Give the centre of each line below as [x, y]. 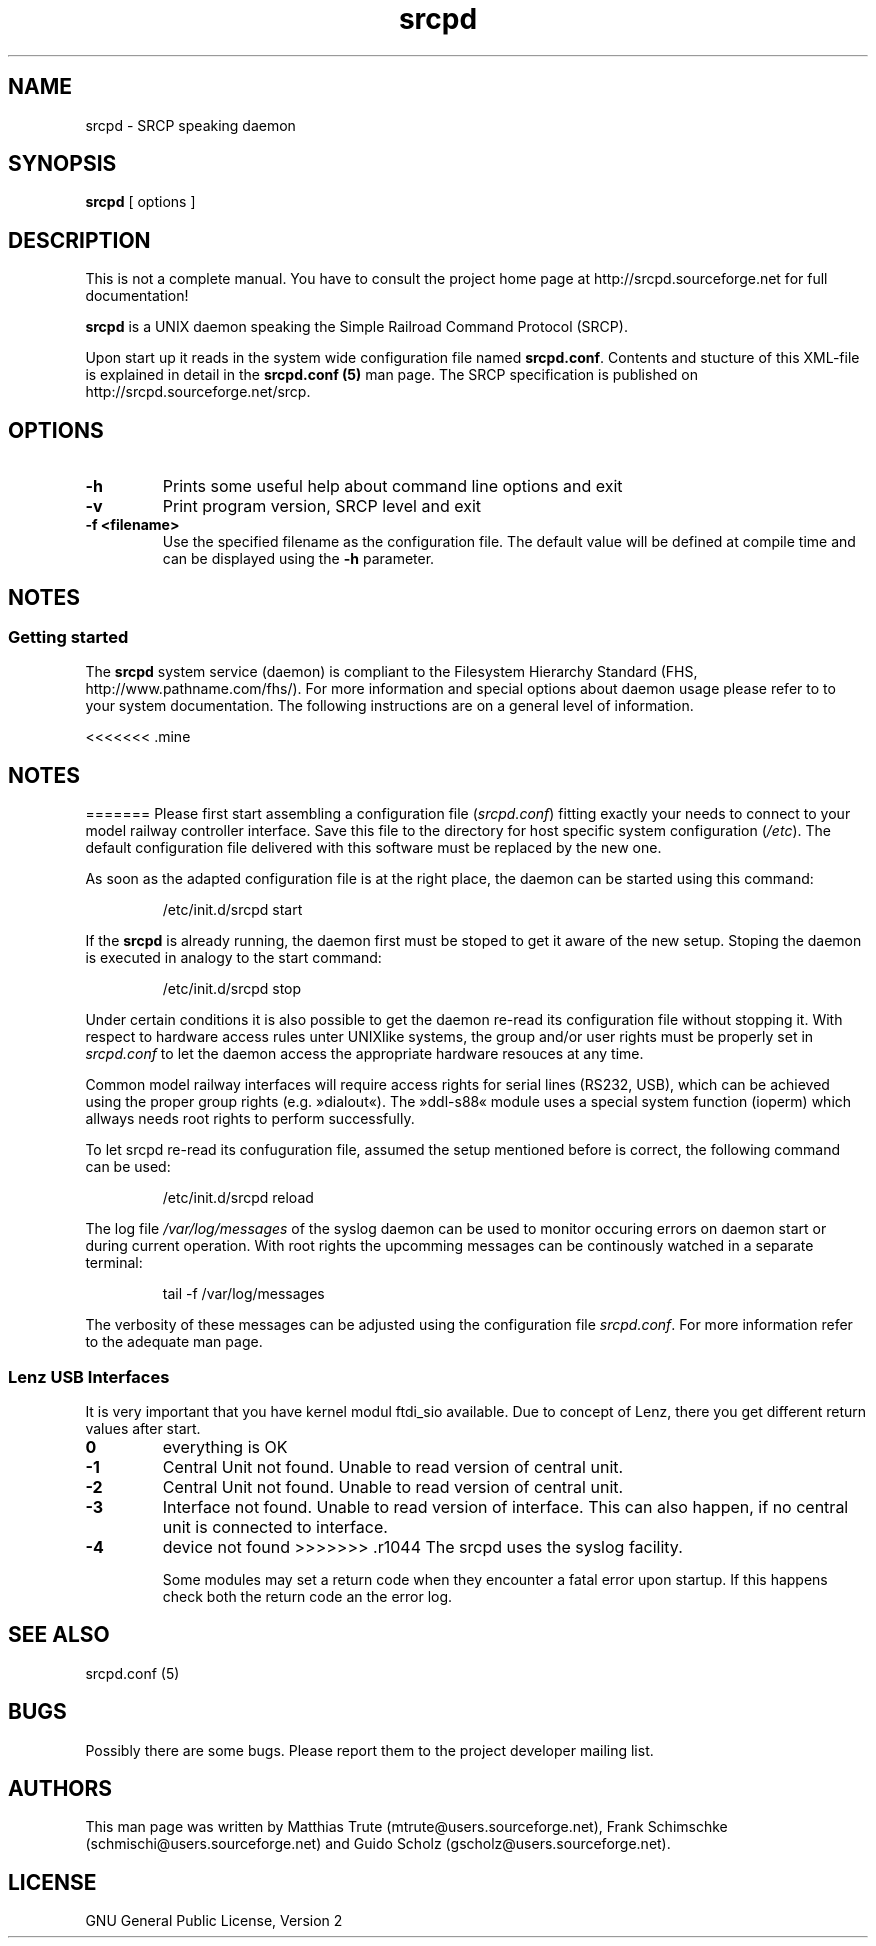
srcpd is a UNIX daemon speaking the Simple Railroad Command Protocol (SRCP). [356, 327]
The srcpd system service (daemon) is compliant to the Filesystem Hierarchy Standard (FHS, [391, 672]
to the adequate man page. [174, 1342]
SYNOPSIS [62, 164]
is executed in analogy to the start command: [233, 958]
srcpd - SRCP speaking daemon [190, 125]
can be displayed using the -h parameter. [298, 559]
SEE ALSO [59, 1635]
